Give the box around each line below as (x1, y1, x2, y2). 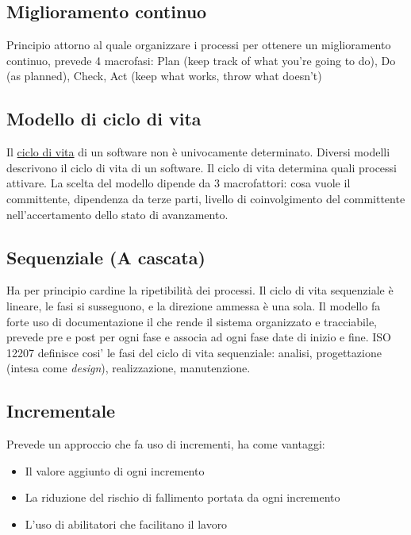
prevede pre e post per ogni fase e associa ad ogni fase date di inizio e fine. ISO (6, 329, 392, 345)
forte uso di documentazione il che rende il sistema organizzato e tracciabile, (6, 313, 378, 329)
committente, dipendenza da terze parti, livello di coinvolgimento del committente (6, 190, 405, 206)
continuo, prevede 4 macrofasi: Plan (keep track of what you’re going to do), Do (6, 52, 396, 68)
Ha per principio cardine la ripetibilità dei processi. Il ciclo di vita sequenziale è (6, 282, 394, 298)
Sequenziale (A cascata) (6, 244, 205, 269)
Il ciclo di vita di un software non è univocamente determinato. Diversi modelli (6, 144, 390, 160)
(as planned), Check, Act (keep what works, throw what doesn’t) (6, 67, 322, 84)
